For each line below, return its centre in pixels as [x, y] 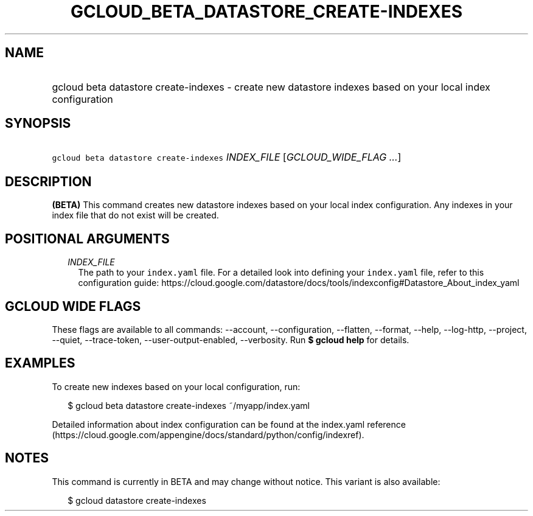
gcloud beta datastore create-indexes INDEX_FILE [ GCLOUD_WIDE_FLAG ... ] [227, 157]
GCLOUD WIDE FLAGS [73, 306]
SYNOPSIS [38, 124]
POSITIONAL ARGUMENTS [87, 239]
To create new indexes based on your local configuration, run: [176, 386]
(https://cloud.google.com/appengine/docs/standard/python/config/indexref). [208, 434]
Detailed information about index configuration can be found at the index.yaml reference [229, 424]
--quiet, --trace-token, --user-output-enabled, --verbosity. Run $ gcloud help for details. [231, 340]
